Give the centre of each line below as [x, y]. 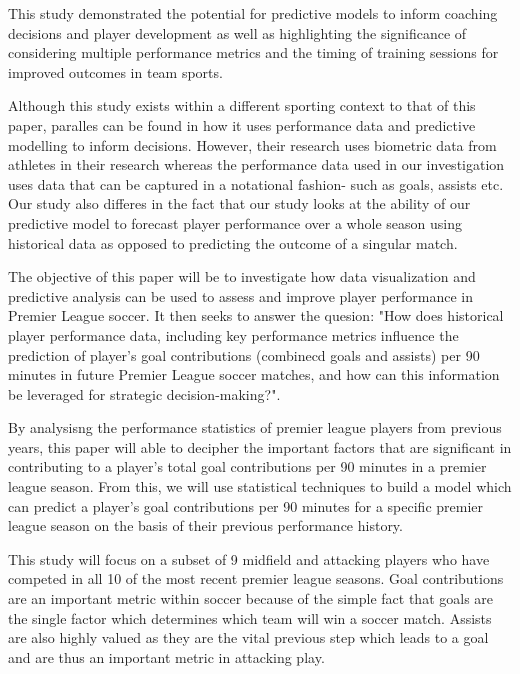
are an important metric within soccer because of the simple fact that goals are [251, 598]
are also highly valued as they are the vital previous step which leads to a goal [248, 637]
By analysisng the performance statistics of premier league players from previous [255, 427]
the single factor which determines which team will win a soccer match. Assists [250, 617]
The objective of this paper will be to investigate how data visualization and [242, 276]
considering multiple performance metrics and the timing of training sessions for [253, 52]
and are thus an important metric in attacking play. [166, 656]
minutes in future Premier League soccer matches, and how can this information [254, 374]
